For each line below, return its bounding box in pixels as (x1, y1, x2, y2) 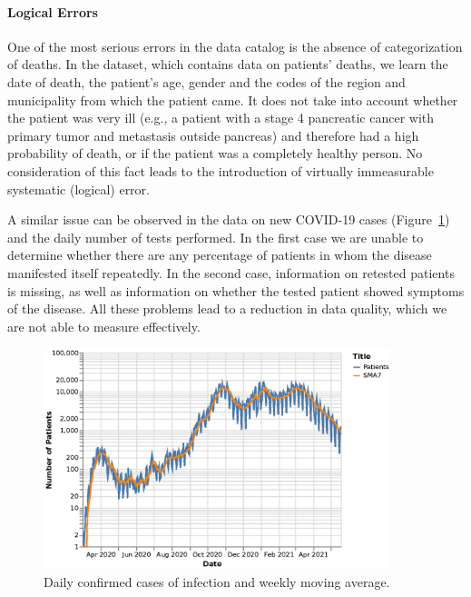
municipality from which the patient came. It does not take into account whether (7, 90, 458, 109)
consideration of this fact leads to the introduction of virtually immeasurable (7, 161, 434, 180)
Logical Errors (7, 2, 98, 21)
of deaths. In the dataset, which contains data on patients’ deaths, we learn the (7, 55, 448, 74)
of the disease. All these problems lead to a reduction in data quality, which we (7, 299, 447, 318)
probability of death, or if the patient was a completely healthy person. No (7, 144, 423, 163)
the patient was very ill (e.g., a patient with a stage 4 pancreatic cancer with (7, 108, 435, 127)
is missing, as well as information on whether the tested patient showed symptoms (7, 281, 465, 300)
